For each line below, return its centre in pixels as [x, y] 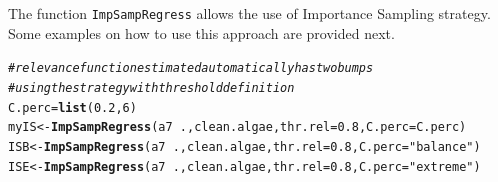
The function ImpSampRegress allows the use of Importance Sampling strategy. [249, 13]
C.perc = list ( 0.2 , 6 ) [72, 107]
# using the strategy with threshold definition [151, 87]
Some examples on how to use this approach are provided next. [201, 32]
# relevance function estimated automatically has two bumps [191, 68]
